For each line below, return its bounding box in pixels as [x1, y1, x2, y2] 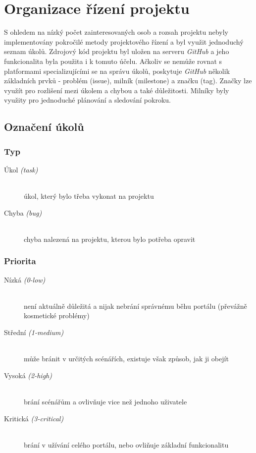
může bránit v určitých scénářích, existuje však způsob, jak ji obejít [24, 353, 229, 364]
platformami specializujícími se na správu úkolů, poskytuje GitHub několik [4, 65, 230, 76]
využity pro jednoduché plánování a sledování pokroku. [4, 95, 171, 105]
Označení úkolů [4, 119, 84, 134]
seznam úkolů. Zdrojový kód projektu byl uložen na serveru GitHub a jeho [4, 46, 229, 57]
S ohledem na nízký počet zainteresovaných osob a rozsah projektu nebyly [4, 27, 229, 37]
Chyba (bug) [4, 207, 42, 218]
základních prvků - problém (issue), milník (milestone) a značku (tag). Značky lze [4, 75, 252, 86]
